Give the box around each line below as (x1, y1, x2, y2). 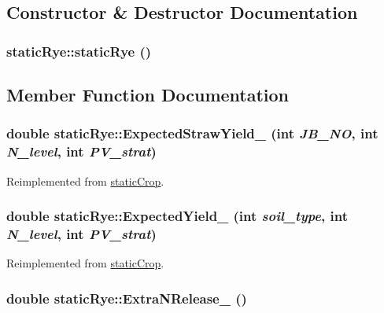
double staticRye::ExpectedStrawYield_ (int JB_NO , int (6, 123, 378, 143)
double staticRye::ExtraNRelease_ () (6, 288, 247, 307)
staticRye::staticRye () (6, 41, 152, 61)
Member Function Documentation (6, 83, 290, 107)
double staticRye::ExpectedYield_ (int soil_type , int (6, 206, 348, 226)
